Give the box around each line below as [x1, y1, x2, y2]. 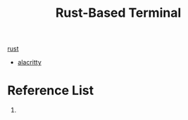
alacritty [17, 58, 42, 67]
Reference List [7, 83, 94, 99]
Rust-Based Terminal [55, 5, 182, 21]
